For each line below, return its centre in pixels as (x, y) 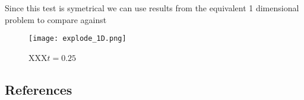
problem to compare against (56, 19)
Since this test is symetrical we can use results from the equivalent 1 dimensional (152, 8)
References (39, 89)
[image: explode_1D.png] (77, 39)
